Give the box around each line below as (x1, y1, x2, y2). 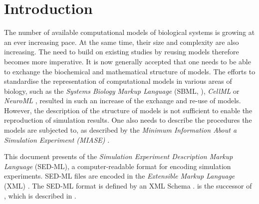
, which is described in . (4, 190, 76, 201)
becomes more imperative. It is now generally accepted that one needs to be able (4, 56, 251, 66)
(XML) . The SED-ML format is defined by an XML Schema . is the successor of (4, 181, 252, 191)
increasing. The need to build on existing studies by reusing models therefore (4, 46, 239, 57)
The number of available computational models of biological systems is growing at (4, 27, 255, 37)
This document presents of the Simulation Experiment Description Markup (4, 151, 233, 162)
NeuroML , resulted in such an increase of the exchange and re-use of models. (4, 95, 241, 106)
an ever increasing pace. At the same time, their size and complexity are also (4, 36, 239, 47)
